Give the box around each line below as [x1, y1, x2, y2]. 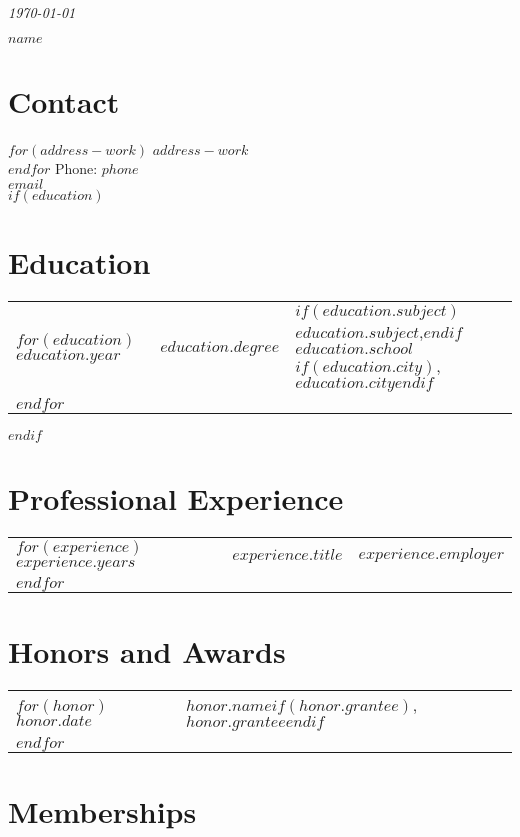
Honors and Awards [8, 631, 286, 672]
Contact [8, 80, 120, 121]
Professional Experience [8, 478, 344, 519]
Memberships [8, 791, 197, 832]
